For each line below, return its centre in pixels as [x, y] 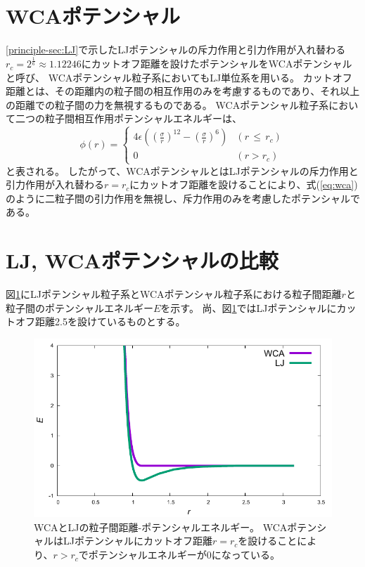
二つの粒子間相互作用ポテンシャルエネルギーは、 [128, 118]
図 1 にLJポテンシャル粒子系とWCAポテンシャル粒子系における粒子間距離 [174, 294]
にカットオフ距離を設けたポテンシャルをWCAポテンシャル [217, 64]
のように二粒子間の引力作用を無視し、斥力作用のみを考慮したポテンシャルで [183, 198]
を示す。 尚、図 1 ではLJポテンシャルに [249, 307]
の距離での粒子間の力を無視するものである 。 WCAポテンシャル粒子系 [167, 104]
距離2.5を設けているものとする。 [110, 321]
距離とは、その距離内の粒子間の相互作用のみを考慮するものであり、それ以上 [183, 91]
